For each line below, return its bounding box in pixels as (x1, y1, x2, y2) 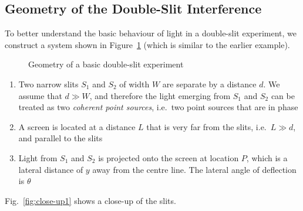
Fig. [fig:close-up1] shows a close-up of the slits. (5, 194, 176, 206)
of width (119, 77, 150, 90)
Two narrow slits (18, 77, 79, 90)
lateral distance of (18, 163, 83, 175)
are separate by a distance (162, 77, 257, 90)
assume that (18, 89, 62, 101)
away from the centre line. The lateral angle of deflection (92, 163, 297, 175)
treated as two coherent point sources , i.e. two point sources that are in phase (18, 101, 298, 113)
